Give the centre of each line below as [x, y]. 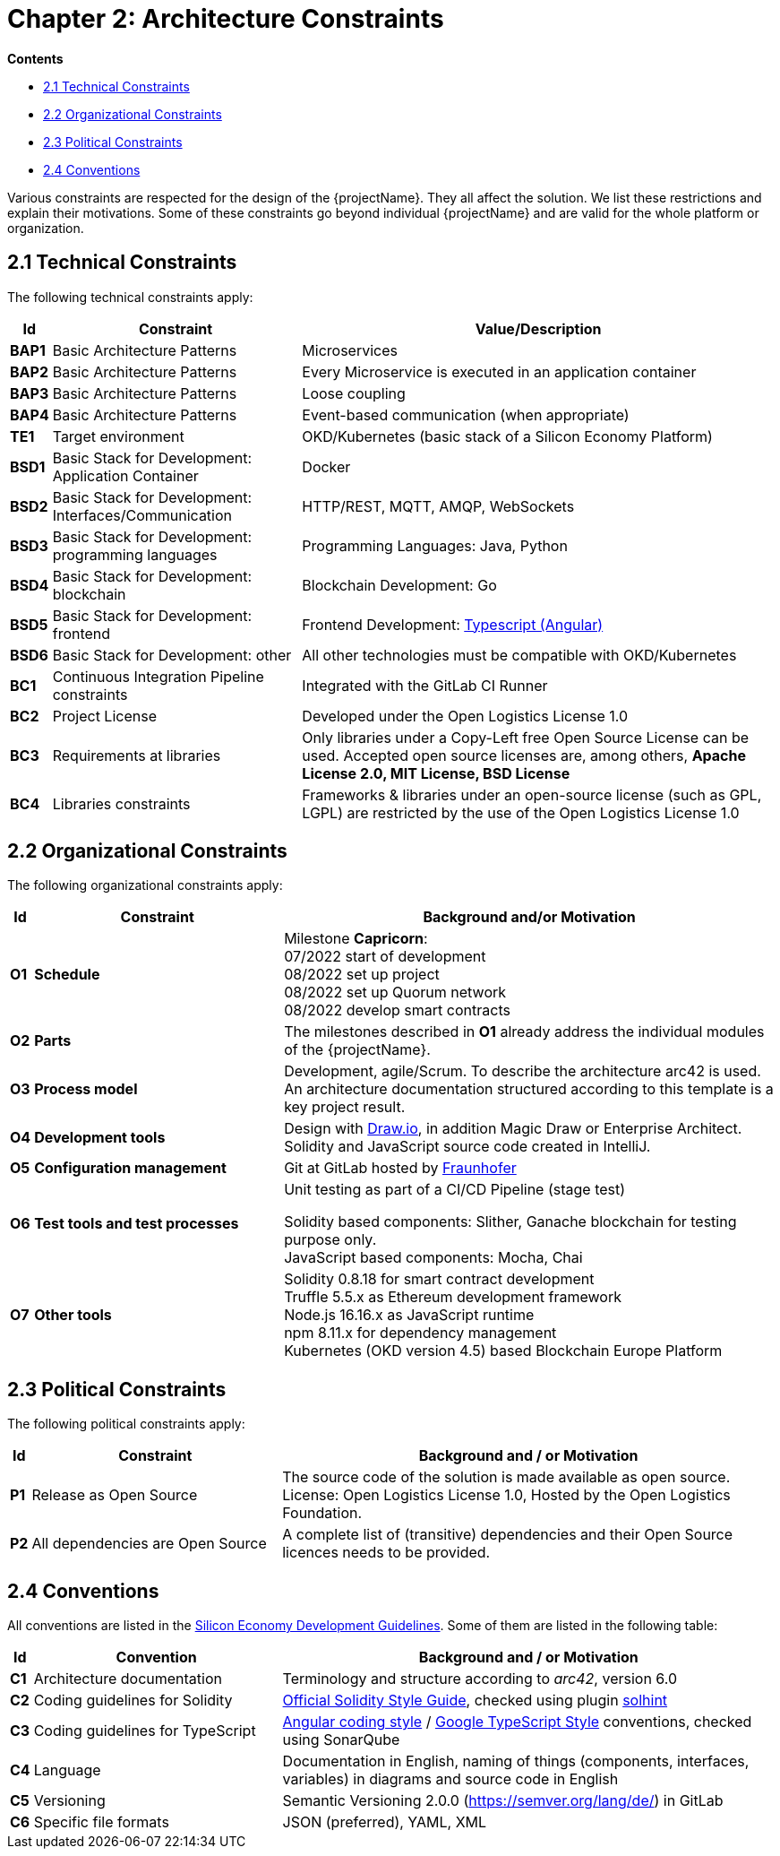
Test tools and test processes [137, 1224]
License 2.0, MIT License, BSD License [436, 773]
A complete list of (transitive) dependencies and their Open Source [508, 1535]
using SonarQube [341, 1740]
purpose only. [330, 1240]
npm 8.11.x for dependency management [420, 1333]
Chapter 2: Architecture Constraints [226, 19]
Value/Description [538, 328]
